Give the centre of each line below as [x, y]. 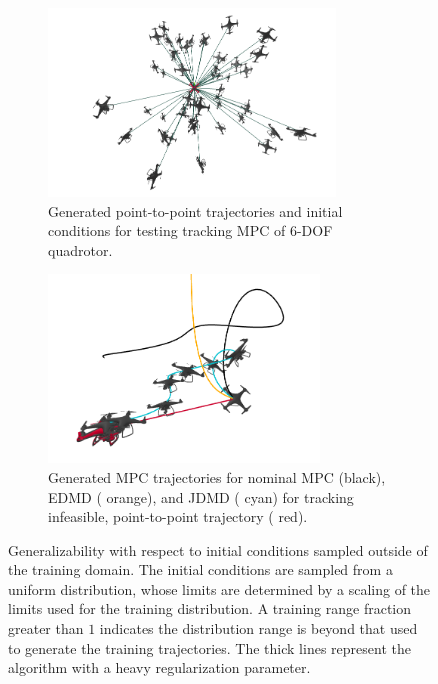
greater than [46, 628]
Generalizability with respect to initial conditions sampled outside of [218, 549]
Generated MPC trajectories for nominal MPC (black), [217, 476]
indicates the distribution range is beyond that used [258, 628]
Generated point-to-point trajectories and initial [195, 210]
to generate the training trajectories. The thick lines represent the [209, 647]
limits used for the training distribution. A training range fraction [210, 608]
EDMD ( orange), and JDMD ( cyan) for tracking [201, 496]
